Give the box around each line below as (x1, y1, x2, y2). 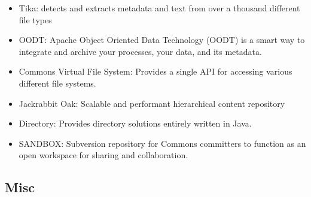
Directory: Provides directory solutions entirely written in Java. (19, 117, 252, 130)
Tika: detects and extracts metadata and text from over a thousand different (19, 2, 300, 14)
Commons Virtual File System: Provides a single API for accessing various (19, 65, 292, 78)
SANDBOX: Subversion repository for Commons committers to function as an (19, 137, 306, 149)
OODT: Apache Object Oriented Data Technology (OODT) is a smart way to (19, 33, 305, 46)
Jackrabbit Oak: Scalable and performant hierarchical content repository (19, 97, 285, 109)
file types (19, 13, 52, 26)
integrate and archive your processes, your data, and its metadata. (19, 45, 262, 57)
